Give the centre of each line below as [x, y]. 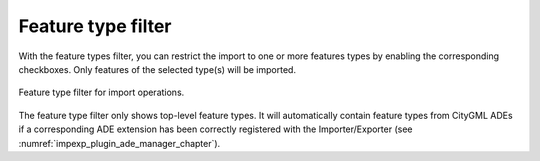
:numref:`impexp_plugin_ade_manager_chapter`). [119, 143]
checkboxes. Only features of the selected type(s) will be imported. [157, 69]
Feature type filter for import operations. [101, 92]
